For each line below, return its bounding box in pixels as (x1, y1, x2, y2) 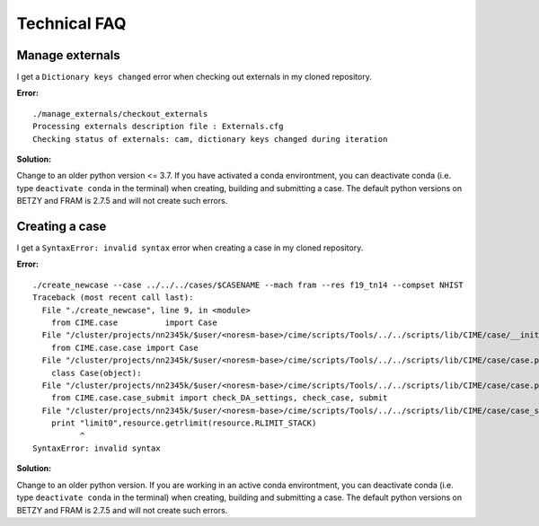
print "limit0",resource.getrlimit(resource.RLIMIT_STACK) (50, 418, 317, 428)
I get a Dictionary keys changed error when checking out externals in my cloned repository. (16, 72, 372, 83)
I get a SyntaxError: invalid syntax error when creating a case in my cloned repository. (16, 242, 364, 253)
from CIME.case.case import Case (50, 342, 199, 353)
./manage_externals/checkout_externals (32, 109, 208, 118)
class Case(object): (50, 368, 142, 378)
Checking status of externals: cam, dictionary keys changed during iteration (32, 134, 388, 144)
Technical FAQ (16, 13, 127, 33)
